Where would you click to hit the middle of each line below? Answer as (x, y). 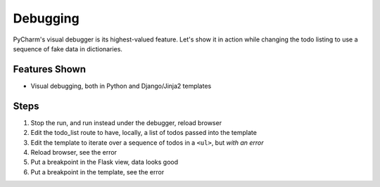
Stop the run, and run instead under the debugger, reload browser (126, 122)
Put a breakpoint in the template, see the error (97, 172)
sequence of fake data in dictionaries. (68, 49)
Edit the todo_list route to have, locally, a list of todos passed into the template (144, 133)
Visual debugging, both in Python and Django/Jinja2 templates (121, 86)
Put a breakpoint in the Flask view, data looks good (104, 162)
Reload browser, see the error (74, 152)
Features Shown (50, 69)
